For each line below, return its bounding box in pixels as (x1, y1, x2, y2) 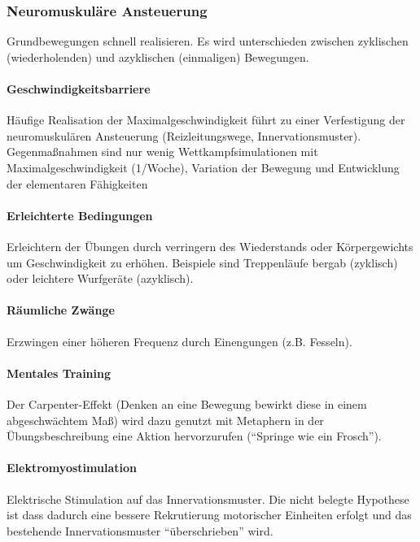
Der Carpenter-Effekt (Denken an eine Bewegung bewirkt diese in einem (7, 395, 367, 412)
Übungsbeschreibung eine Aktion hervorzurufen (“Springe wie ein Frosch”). (7, 427, 382, 444)
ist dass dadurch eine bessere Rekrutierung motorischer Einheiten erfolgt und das (7, 506, 412, 523)
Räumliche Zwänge (7, 301, 115, 319)
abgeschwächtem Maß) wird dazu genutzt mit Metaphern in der (7, 411, 324, 428)
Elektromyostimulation (7, 459, 137, 476)
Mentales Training (7, 364, 112, 381)
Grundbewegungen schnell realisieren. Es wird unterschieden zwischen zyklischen (7, 33, 409, 50)
